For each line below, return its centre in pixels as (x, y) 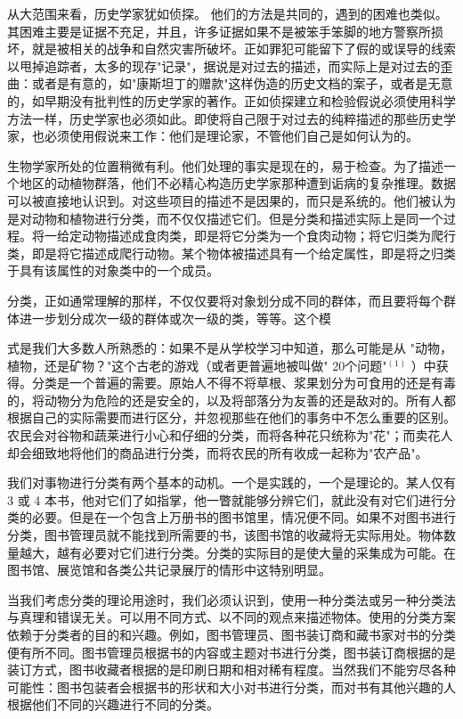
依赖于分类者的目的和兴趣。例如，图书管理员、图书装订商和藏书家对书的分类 (231, 634)
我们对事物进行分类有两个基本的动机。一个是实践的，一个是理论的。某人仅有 (231, 482)
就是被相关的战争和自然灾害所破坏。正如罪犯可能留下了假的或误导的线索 (244, 49)
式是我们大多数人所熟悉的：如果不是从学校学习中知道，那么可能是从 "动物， (230, 348)
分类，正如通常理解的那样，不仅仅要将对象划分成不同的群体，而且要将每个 (225, 300)
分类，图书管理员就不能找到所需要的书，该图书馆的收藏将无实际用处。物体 (225, 535)
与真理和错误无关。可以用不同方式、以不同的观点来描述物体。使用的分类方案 (231, 617)
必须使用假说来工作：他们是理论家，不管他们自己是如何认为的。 (231, 136)
